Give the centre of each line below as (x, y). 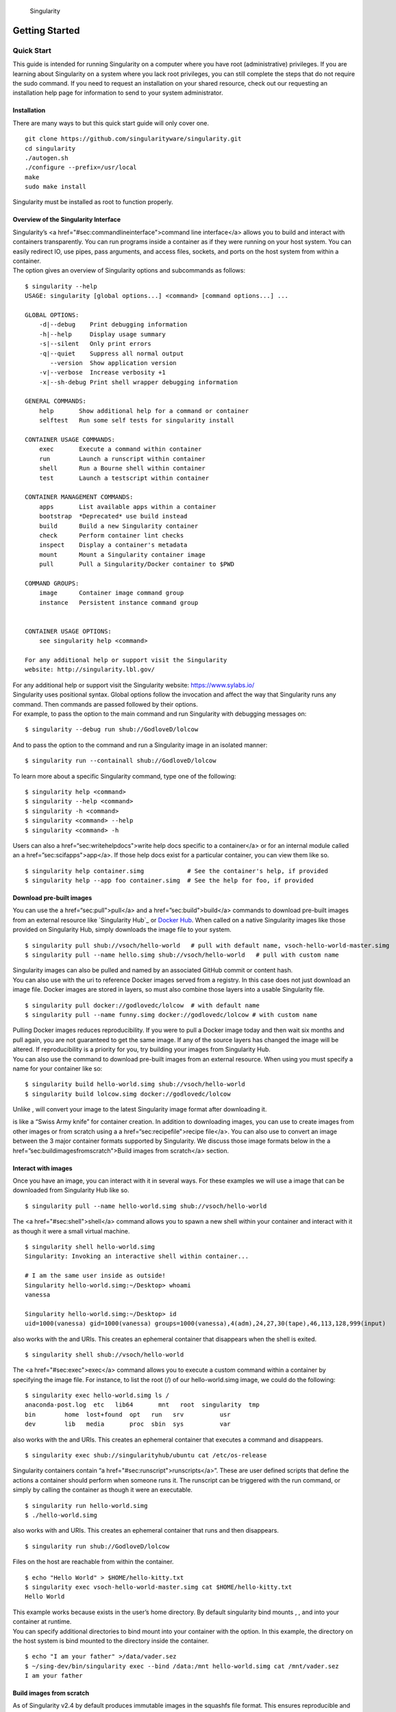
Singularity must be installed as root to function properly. (93, 202)
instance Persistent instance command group (119, 602)
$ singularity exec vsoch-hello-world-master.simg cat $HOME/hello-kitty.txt (159, 1587)
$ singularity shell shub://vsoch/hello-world (104, 1355)
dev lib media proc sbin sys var (128, 1424)
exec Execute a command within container (120, 449)
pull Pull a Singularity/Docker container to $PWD (136, 564)
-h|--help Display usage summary (102, 334)
